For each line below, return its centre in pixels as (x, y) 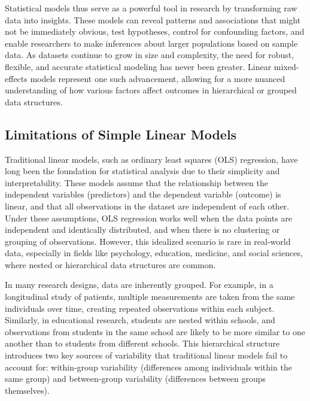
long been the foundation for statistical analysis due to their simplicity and (142, 171)
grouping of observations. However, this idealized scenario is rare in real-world (148, 241)
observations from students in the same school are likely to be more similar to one (155, 331)
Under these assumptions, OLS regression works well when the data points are (149, 218)
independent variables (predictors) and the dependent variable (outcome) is (143, 194)
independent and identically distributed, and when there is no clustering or (142, 230)
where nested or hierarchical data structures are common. (110, 264)
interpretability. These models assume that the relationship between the (136, 182)
